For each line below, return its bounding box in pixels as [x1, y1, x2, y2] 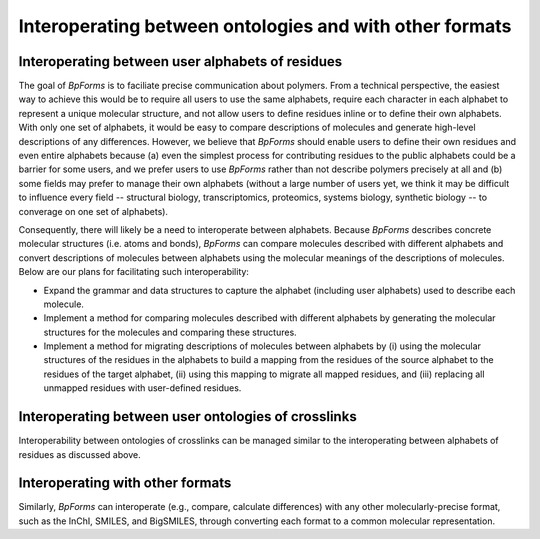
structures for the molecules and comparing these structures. [43, 326, 297, 338]
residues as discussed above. [18, 448, 141, 460]
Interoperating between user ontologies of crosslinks [18, 408, 357, 425]
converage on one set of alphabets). [18, 205, 169, 217]
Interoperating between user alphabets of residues [18, 53, 343, 70]
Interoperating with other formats [18, 475, 232, 492]
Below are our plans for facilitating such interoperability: [18, 266, 250, 278]
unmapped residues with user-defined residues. [43, 382, 242, 394]
